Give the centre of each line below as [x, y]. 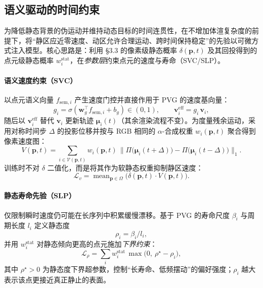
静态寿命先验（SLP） [40, 195]
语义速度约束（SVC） [41, 80]
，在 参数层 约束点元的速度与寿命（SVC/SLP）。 [147, 60]
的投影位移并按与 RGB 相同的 [106, 131]
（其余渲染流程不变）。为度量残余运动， [183, 120]
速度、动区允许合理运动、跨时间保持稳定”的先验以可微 [161, 40]
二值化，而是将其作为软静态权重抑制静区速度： [125, 167]
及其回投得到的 [232, 50]
